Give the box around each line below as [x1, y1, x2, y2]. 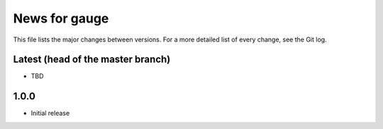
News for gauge [13, 11, 109, 26]
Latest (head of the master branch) [13, 54, 171, 66]
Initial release [30, 109, 70, 118]
